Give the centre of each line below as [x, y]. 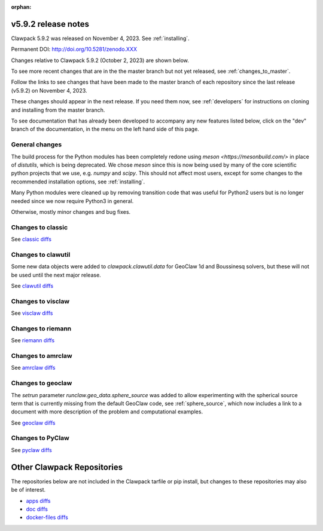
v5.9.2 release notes [50, 24]
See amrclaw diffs [33, 368]
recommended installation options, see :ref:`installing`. [78, 182]
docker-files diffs [47, 517]
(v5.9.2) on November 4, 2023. [49, 90]
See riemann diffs [33, 340]
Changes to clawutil [41, 254]
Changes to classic [39, 227]
